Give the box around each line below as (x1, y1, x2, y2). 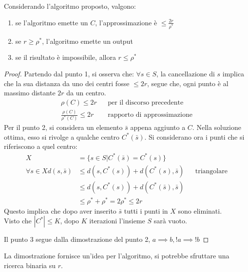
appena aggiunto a (130, 122, 186, 132)
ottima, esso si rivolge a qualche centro (4, 131, 120, 142)
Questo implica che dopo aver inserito (4, 205, 116, 216)
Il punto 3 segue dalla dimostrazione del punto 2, (4, 234, 151, 244)
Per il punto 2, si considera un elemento (4, 122, 123, 132)
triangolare (195, 167, 228, 175)
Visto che (4, 216, 32, 226)
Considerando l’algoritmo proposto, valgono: (4, 1, 136, 11)
